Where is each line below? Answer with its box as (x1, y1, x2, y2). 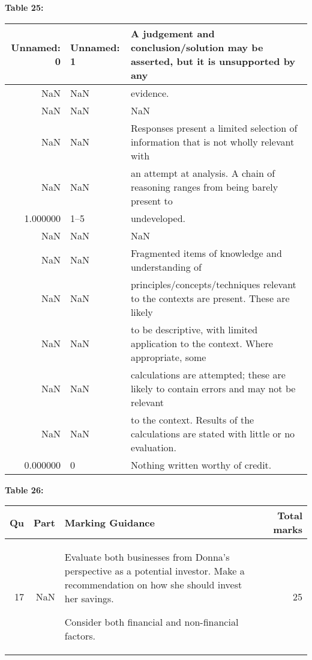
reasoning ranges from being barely (130, 179, 278, 194)
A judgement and (130, 26, 215, 40)
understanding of (130, 259, 202, 274)
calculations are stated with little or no (130, 426, 295, 440)
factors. (64, 629, 96, 643)
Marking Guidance (64, 515, 155, 529)
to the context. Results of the (130, 412, 254, 427)
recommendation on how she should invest (64, 578, 242, 592)
